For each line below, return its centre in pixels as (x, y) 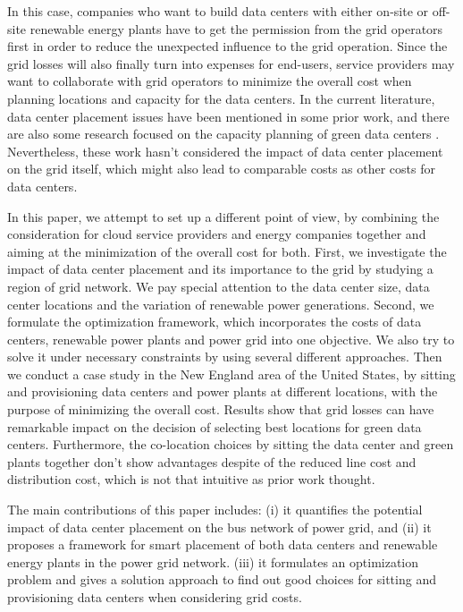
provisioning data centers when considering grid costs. (155, 597)
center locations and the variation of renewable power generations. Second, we (221, 304)
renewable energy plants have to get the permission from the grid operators (236, 28)
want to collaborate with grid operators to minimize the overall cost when (210, 81)
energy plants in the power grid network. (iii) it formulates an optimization (213, 561)
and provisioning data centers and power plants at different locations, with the (223, 391)
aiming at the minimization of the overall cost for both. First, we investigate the (227, 251)
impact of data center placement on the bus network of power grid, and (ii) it (219, 527)
